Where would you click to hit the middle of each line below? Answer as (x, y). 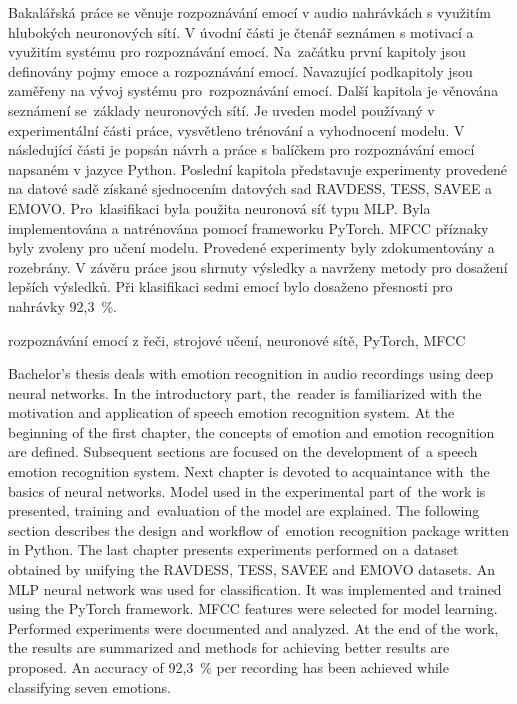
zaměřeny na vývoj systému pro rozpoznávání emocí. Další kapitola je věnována (253, 90)
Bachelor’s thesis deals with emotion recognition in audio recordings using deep (251, 373)
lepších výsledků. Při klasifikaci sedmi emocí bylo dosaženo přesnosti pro (230, 286)
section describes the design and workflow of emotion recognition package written (258, 529)
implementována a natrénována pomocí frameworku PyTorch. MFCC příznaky (248, 227)
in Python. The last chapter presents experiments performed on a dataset (233, 549)
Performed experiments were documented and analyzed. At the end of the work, (253, 627)
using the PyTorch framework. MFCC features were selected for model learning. (253, 608)
